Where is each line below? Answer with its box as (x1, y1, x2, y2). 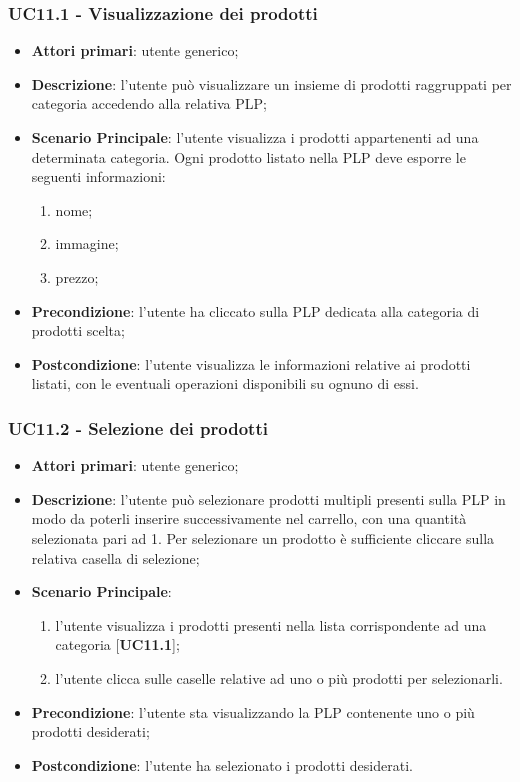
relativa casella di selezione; (31, 547, 200, 568)
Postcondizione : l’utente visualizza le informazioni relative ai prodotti (31, 353, 471, 374)
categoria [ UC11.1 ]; (55, 634, 180, 655)
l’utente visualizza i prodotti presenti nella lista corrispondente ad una (55, 614, 487, 635)
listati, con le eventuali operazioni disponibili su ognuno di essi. (31, 373, 419, 394)
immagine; (55, 233, 119, 254)
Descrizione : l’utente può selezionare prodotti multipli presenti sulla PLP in (31, 488, 506, 509)
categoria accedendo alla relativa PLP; (31, 93, 267, 114)
